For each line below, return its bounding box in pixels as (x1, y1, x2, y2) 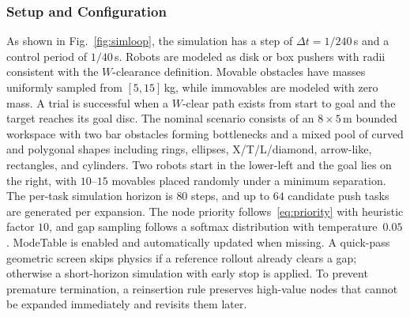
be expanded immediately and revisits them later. (6, 296, 247, 312)
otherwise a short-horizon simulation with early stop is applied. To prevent (6, 265, 368, 281)
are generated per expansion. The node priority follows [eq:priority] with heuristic (6, 202, 404, 219)
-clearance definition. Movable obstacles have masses (112, 63, 366, 80)
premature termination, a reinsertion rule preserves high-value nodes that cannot (6, 280, 398, 296)
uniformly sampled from (6, 79, 122, 95)
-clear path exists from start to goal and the (182, 94, 396, 111)
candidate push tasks (288, 187, 389, 204)
